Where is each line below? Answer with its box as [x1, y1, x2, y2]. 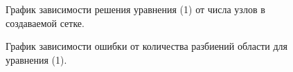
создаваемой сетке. [6, 15, 85, 30]
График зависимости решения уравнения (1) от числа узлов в [6, 2, 265, 16]
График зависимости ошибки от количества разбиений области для [6, 39, 287, 53]
